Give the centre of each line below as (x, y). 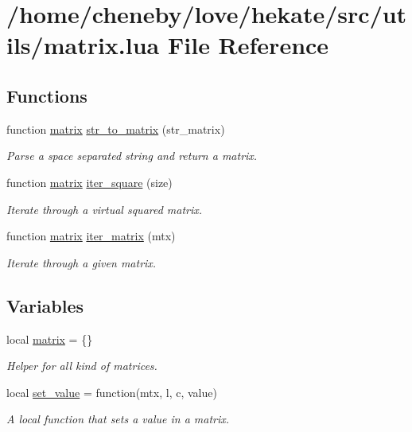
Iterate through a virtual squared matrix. (105, 209)
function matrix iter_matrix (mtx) (91, 236)
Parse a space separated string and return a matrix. (132, 156)
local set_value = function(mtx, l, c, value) (112, 392)
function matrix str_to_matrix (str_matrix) (116, 128)
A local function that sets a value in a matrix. (118, 419)
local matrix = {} (50, 339)
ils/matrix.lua (83, 45)
